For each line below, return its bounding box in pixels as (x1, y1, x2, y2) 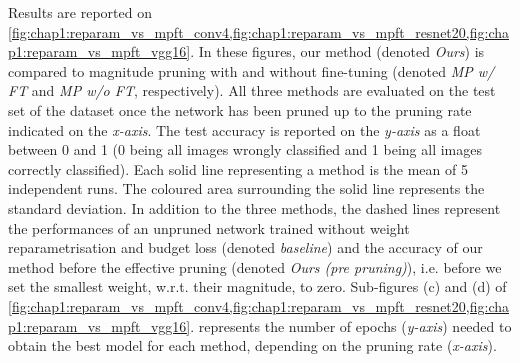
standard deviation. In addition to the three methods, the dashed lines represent (8, 197, 501, 218)
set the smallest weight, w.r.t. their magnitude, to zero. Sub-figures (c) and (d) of (8, 276, 507, 297)
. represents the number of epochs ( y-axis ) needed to (190, 315, 512, 336)
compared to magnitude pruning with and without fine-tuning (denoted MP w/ (8, 60, 495, 81)
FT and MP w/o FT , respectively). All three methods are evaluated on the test (8, 80, 496, 101)
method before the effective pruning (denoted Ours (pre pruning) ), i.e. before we (8, 256, 502, 277)
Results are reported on (8, 2, 152, 22)
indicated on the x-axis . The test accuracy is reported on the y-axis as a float (8, 119, 481, 140)
